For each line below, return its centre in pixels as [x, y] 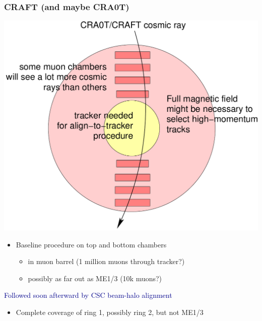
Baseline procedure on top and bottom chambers [91, 244]
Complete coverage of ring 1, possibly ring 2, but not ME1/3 [110, 312]
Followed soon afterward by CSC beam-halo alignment [88, 295]
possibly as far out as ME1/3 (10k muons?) [95, 278]
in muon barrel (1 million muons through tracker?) [106, 261]
